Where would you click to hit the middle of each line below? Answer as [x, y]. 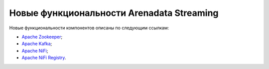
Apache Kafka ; [37, 44]
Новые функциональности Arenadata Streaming [114, 13]
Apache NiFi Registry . [44, 58]
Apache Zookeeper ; [42, 37]
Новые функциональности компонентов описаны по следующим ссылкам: [89, 28]
